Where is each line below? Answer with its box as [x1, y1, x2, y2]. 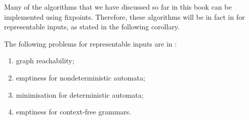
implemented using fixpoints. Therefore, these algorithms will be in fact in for [4, 11, 245, 22]
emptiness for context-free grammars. [16, 106, 132, 117]
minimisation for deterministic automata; [16, 89, 144, 100]
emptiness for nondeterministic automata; [16, 72, 145, 83]
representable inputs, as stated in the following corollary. [4, 21, 180, 32]
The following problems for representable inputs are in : [4, 38, 177, 49]
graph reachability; [16, 55, 74, 66]
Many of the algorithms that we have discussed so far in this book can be [4, 2, 232, 12]
